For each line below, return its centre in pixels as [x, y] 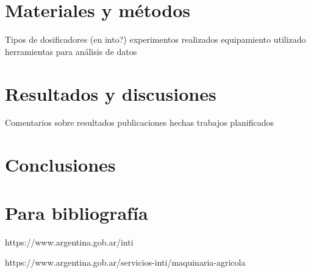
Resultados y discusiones [111, 93]
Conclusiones [60, 165]
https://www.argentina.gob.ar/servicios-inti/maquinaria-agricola [125, 262]
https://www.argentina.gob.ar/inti [69, 242]
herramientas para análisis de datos [71, 51]
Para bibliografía [77, 212]
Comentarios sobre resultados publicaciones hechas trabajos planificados [139, 122]
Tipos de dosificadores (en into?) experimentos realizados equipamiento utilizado [155, 39]
